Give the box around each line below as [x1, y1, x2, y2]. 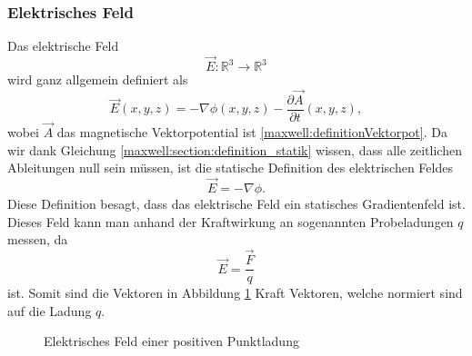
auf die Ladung [7, 301, 92, 320]
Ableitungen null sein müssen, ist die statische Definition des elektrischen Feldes [7, 158, 453, 177]
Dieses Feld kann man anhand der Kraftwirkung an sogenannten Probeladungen [7, 212, 454, 231]
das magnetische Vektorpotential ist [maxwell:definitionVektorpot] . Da [56, 123, 447, 142]
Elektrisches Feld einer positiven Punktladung [44, 331, 299, 351]
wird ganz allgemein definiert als [7, 70, 188, 89]
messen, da [7, 230, 68, 249]
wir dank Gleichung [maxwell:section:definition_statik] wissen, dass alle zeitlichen [7, 140, 462, 159]
